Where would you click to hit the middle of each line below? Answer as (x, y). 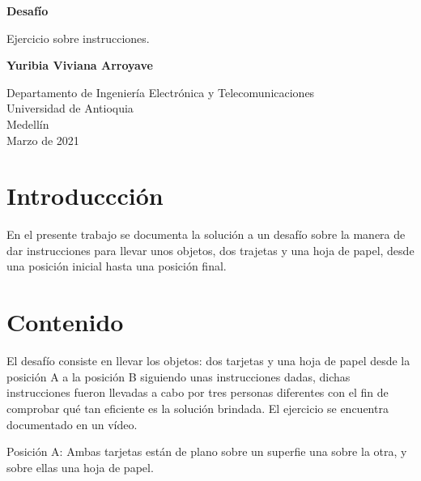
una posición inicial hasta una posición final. (117, 266)
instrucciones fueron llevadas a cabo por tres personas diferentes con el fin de (198, 392)
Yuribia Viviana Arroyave (80, 65)
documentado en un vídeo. (72, 424)
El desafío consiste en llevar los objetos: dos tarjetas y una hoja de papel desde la (208, 361)
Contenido (65, 322)
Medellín (28, 123)
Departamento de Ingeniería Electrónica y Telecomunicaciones (161, 92)
